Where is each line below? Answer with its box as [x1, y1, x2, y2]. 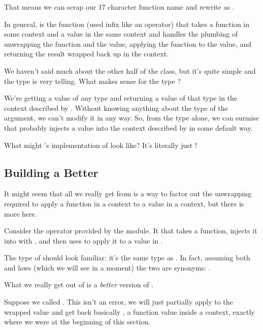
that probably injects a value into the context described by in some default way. [4, 122, 253, 133]
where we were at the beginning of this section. [4, 316, 150, 327]
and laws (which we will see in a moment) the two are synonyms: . [4, 262, 211, 273]
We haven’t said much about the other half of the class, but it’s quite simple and [4, 65, 256, 76]
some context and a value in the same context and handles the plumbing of [4, 28, 238, 39]
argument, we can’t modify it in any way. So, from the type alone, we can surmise [4, 112, 259, 123]
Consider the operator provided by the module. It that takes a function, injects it [4, 225, 257, 236]
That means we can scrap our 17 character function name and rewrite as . [4, 2, 235, 12]
